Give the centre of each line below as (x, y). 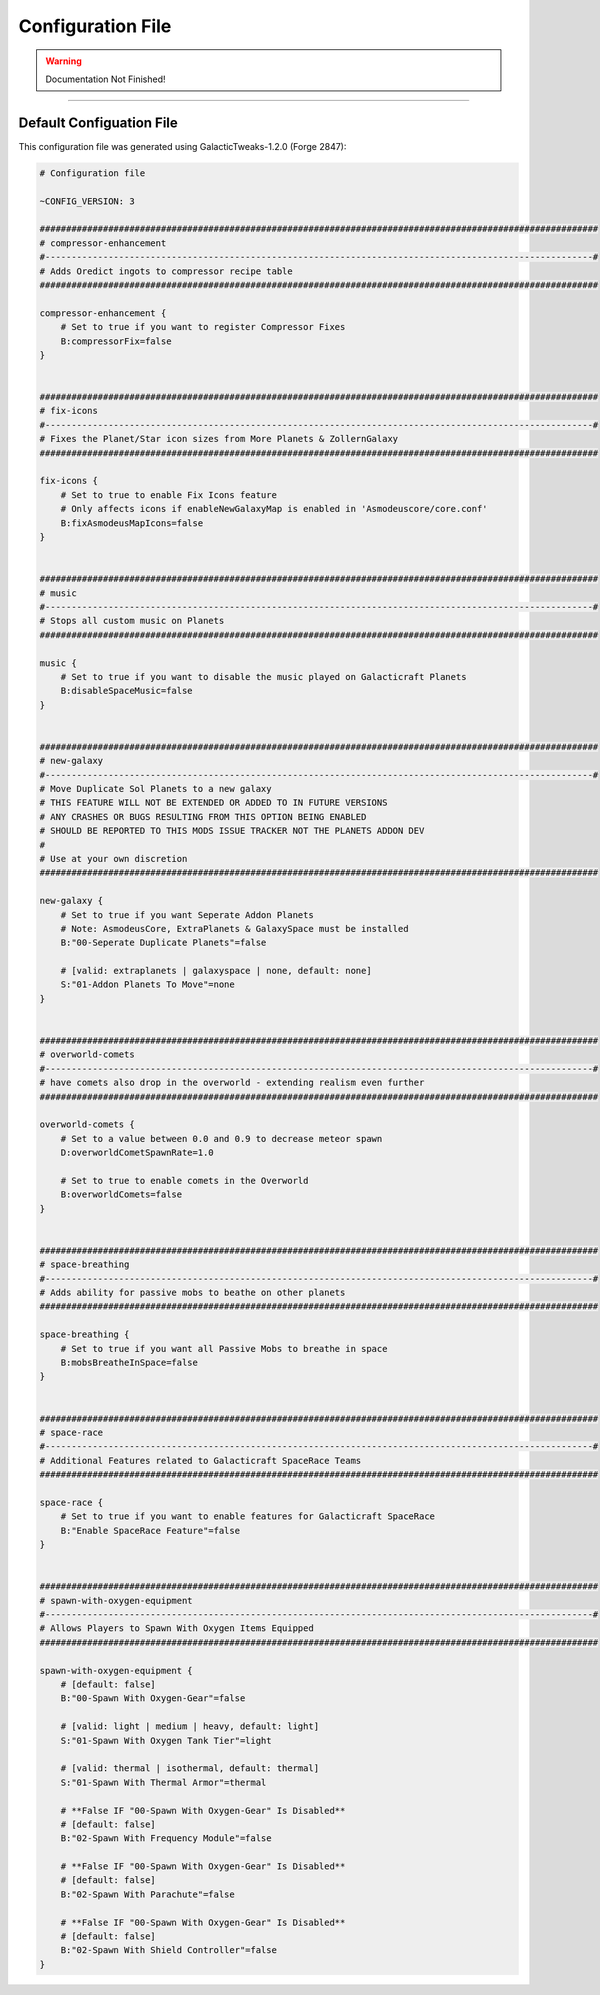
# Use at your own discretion (113, 858)
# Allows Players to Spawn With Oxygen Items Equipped (176, 1628)
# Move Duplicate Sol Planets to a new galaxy (155, 789)
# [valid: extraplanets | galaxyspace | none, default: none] (216, 971)
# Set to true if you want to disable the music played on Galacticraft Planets (263, 676)
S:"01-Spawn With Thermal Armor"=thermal (163, 1782)
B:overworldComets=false (121, 1194)
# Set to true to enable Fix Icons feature (168, 494)
